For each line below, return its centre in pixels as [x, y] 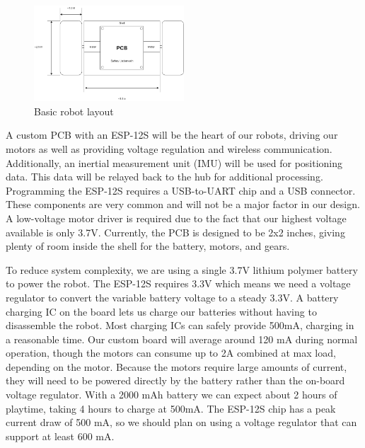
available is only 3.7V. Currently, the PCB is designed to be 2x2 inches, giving [175, 232]
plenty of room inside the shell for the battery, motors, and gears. [148, 246]
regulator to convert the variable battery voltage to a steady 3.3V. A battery [172, 297]
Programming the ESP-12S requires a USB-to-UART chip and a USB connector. [181, 190]
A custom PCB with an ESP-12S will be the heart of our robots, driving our [172, 135]
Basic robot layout [74, 111]
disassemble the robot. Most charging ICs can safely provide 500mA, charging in [180, 325]
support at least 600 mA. [60, 436]
